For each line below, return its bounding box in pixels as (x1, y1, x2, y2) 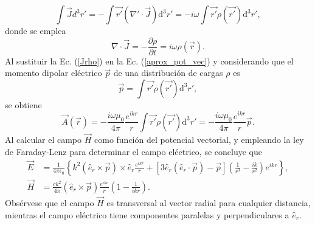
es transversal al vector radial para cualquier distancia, (106, 196, 311, 209)
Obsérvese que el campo (5, 196, 94, 209)
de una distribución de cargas (113, 66, 223, 79)
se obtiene (5, 98, 42, 111)
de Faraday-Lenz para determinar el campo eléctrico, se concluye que (5, 145, 262, 157)
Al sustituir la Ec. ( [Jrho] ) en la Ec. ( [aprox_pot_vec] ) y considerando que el (5, 54, 294, 67)
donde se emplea (5, 24, 66, 36)
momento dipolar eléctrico (5, 66, 102, 79)
